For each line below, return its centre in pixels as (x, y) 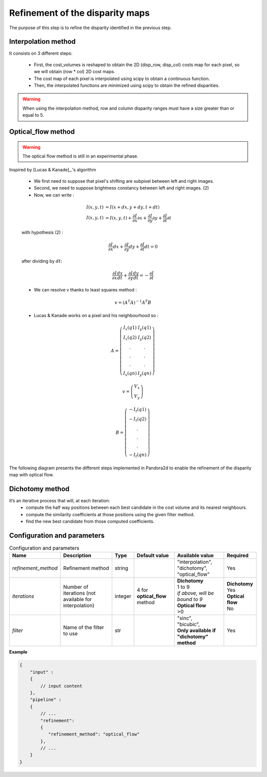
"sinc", (185, 618)
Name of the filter (84, 627)
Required (238, 556)
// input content (61, 686)
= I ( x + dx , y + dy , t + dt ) (133, 207)
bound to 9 (190, 599)
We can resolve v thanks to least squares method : (85, 289)
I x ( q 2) (130, 338)
